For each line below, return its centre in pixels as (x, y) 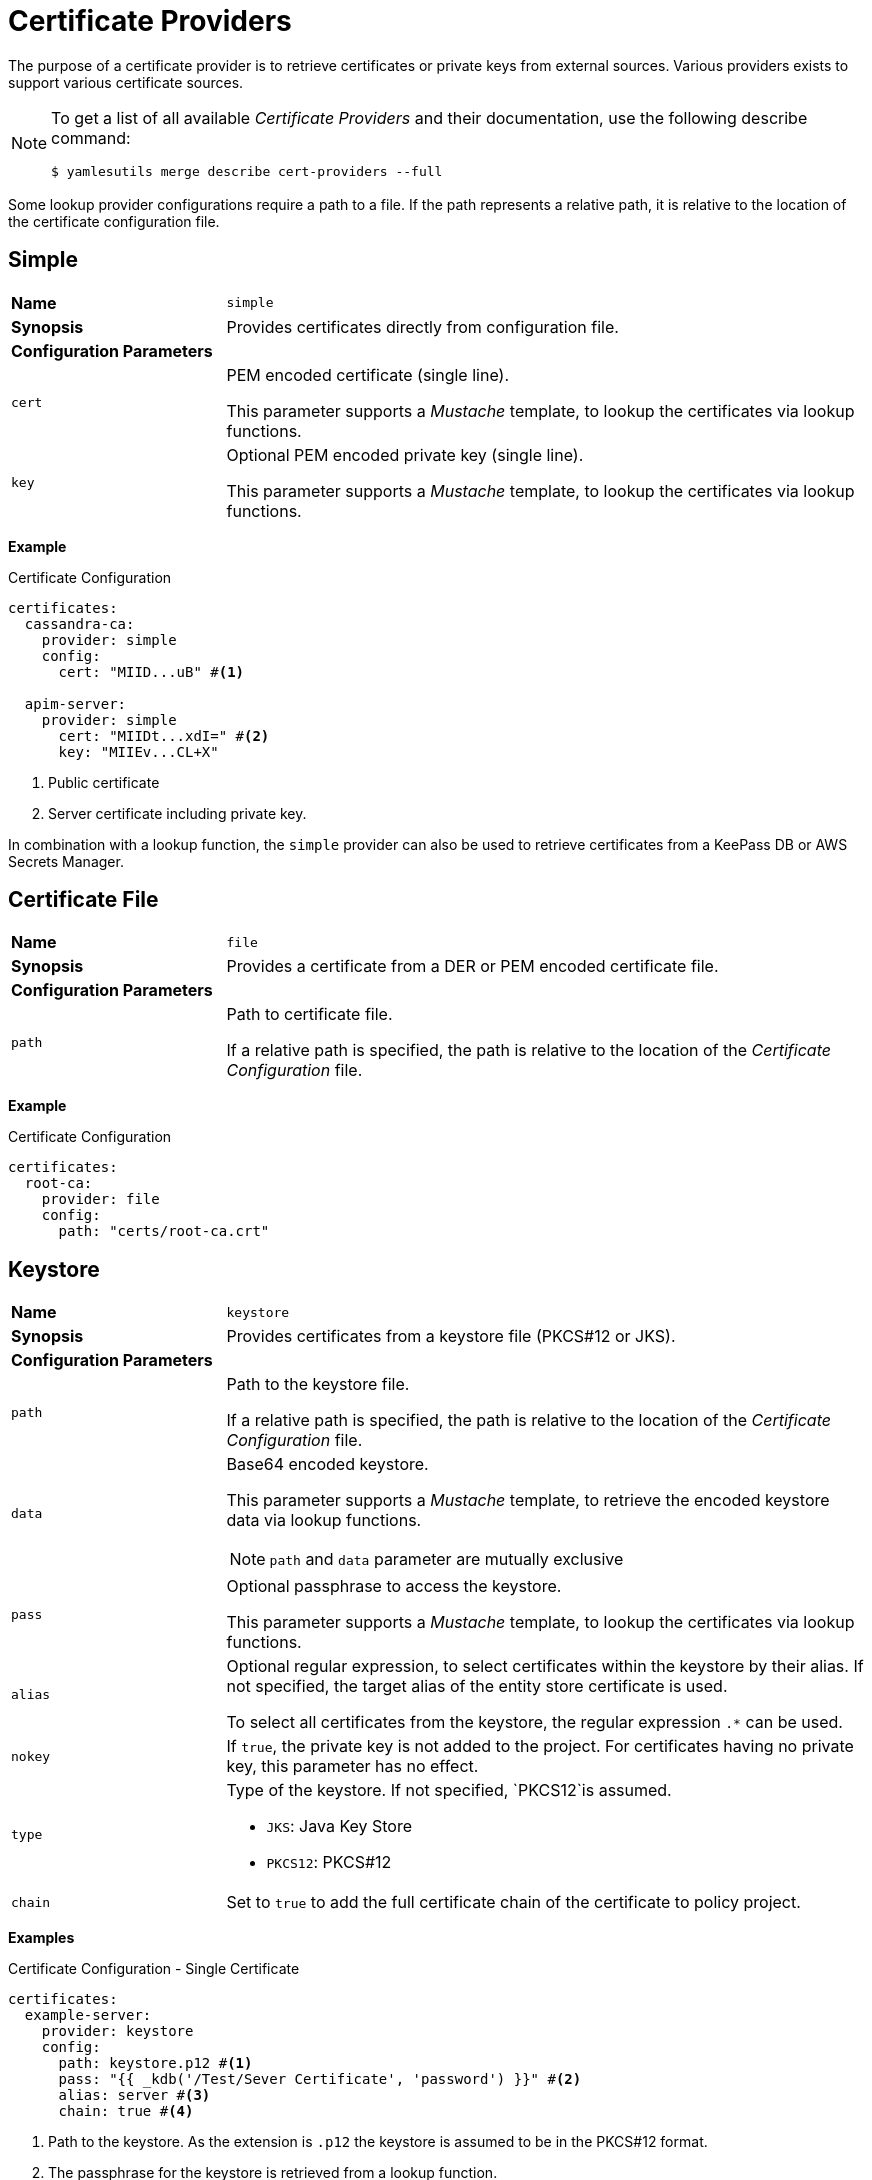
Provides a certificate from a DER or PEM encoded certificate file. (472, 966)
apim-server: (75, 703)
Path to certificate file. (309, 1014)
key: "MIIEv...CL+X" (138, 751)
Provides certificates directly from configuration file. (422, 326)
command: (91, 137)
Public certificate (104, 782)
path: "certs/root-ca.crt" (164, 1231)
